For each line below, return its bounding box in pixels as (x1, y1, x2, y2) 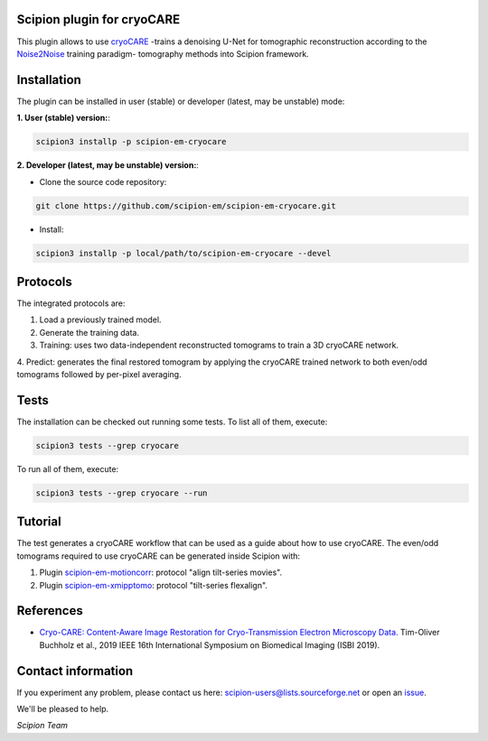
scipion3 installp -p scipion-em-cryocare (35, 136, 227, 147)
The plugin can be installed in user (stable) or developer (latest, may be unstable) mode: (16, 96, 345, 107)
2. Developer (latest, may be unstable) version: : (16, 160, 199, 171)
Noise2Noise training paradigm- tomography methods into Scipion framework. (16, 48, 309, 59)
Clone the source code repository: (39, 176, 167, 187)
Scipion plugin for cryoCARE (16, 12, 181, 27)
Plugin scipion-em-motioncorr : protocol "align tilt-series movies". (39, 567, 283, 578)
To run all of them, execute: (16, 463, 119, 474)
